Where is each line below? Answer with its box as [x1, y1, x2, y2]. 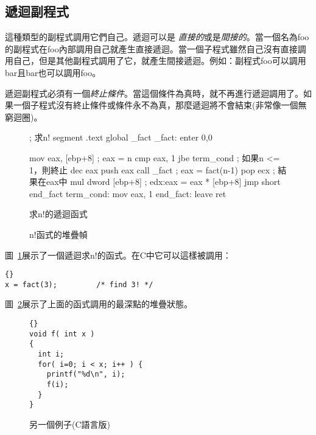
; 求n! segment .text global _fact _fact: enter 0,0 [29, 131, 212, 144]
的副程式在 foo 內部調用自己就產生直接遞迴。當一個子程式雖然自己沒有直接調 [5, 42, 306, 55]
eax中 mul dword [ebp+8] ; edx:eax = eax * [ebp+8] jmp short [46, 175, 281, 188]
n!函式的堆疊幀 [29, 228, 88, 240]
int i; [38, 349, 65, 358]
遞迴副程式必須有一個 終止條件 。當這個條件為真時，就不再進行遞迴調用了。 [5, 86, 303, 99]
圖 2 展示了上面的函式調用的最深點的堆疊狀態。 [5, 298, 192, 310]
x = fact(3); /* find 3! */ [5, 280, 153, 289]
